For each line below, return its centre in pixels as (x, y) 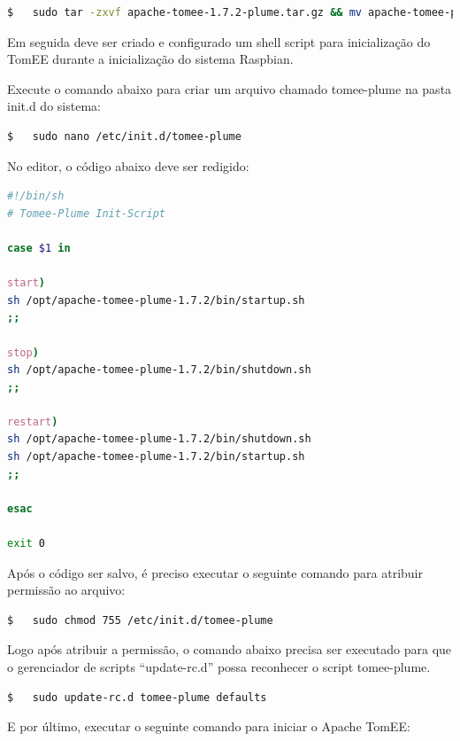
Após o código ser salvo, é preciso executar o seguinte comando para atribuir (215, 572)
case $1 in (39, 248)
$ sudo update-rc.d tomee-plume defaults (137, 697)
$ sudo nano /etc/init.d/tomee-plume (124, 136)
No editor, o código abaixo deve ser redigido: (128, 165)
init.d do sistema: (54, 106)
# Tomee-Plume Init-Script (86, 213)
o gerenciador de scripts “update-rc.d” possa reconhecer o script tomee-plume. (219, 667)
